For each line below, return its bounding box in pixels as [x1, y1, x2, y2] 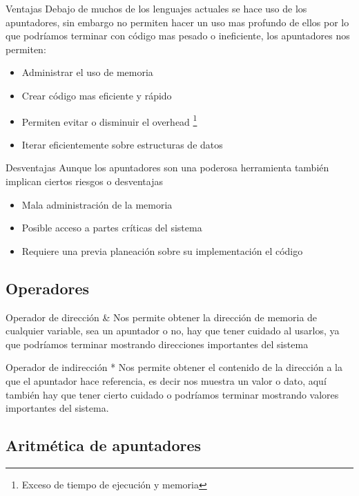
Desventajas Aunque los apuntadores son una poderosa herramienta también [6, 160, 329, 175]
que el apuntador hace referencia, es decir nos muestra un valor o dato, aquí [6, 373, 327, 388]
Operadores [6, 277, 90, 298]
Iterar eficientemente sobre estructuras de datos [21, 137, 223, 151]
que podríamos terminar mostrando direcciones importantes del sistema [6, 336, 309, 351]
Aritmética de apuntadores [6, 435, 202, 456]
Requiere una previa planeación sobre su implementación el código [21, 243, 303, 258]
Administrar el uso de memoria [21, 65, 153, 79]
